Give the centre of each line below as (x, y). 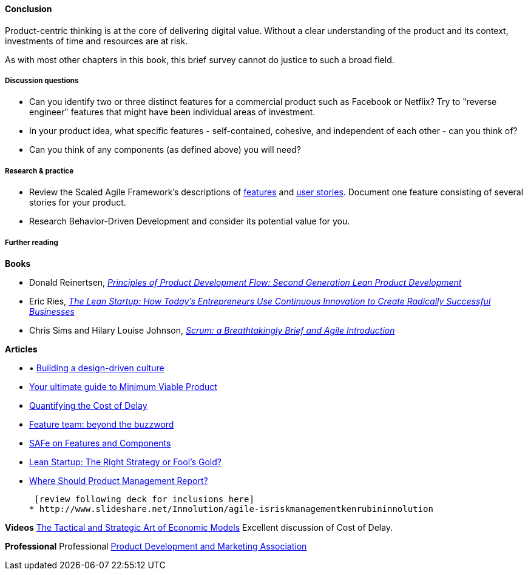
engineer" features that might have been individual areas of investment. (172, 112)
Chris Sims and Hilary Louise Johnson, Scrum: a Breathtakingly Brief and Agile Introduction (212, 330)
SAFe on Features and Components (100, 443)
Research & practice (39, 171)
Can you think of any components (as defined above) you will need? (165, 150)
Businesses (52, 311)
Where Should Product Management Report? (119, 480)
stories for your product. (78, 203)
